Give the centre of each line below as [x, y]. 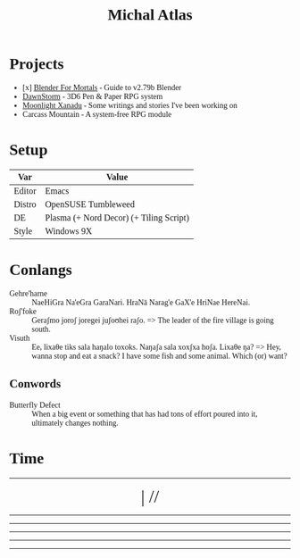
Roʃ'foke [23, 311]
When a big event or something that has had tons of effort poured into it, [145, 414]
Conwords [35, 384]
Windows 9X [69, 231]
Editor [25, 191]
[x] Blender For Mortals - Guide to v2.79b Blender [102, 87]
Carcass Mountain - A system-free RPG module [97, 114]
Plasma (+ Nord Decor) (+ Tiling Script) [117, 217]
